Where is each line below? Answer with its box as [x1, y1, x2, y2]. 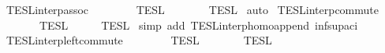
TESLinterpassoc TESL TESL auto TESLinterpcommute [6, 2, 379, 17]
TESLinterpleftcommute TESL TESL [6, 32, 272, 48]
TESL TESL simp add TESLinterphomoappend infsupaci [39, 16, 358, 33]
